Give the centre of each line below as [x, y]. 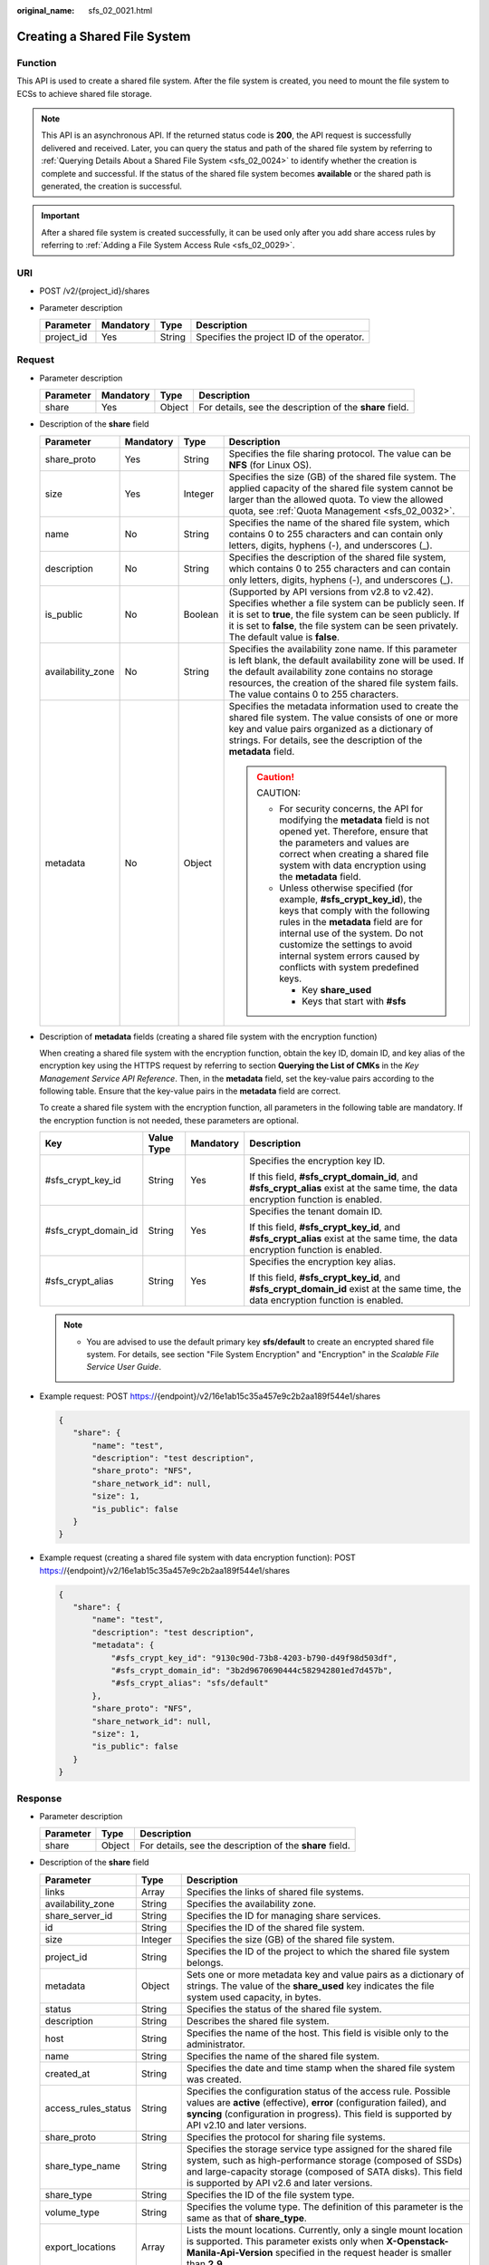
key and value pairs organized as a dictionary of [331, 728]
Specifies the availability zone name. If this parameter [343, 649]
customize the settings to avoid [346, 944]
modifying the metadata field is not [355, 820]
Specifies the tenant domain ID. [316, 1211]
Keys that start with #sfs [354, 1001]
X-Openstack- [417, 2241]
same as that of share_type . [246, 2218]
